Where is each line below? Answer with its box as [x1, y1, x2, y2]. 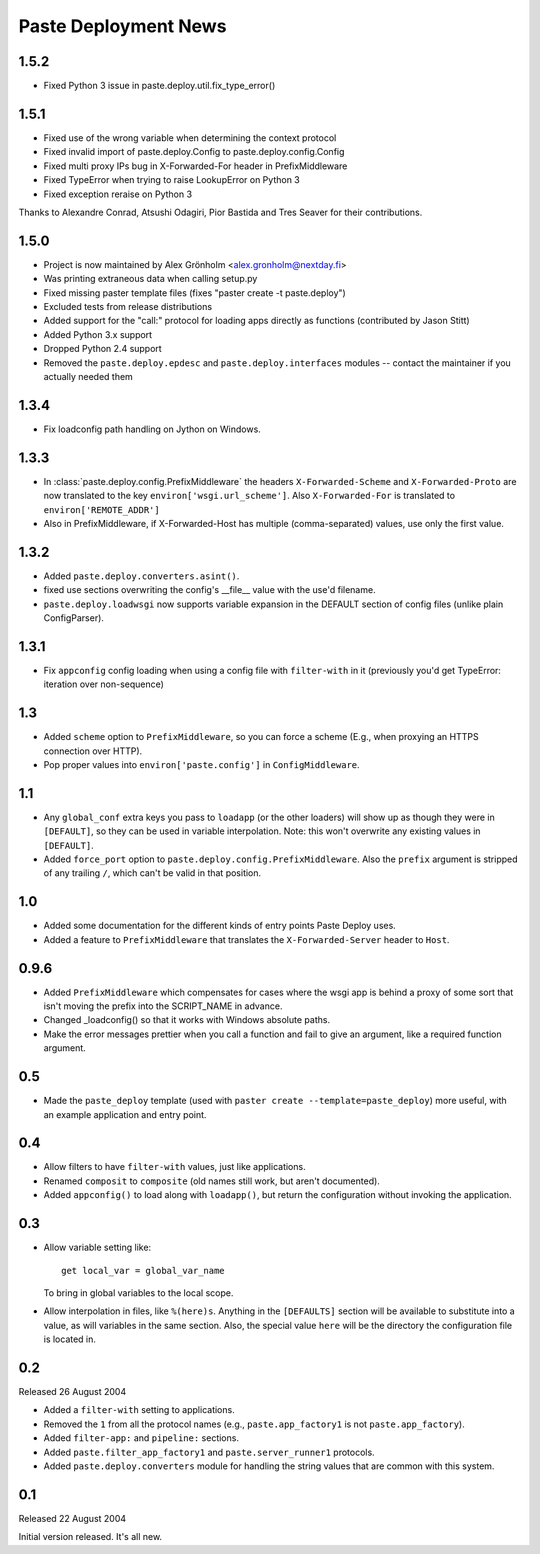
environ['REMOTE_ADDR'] [43, 504, 160, 515]
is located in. [43, 1333, 97, 1345]
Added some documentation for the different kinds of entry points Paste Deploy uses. [43, 920, 397, 932]
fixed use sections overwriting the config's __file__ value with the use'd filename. [43, 584, 376, 596]
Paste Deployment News [18, 15, 227, 37]
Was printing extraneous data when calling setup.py [43, 273, 258, 285]
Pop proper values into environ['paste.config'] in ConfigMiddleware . [43, 759, 360, 770]
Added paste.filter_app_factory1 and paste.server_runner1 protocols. [43, 1446, 375, 1458]
